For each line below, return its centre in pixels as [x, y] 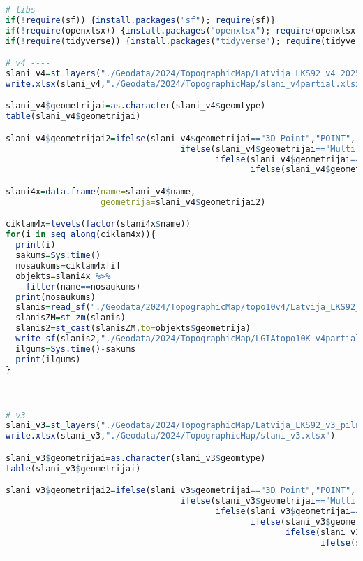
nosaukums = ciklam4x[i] [68, 265]
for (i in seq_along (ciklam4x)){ [81, 235]
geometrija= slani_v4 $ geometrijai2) [183, 202]
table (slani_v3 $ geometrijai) [73, 468]
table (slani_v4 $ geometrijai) [73, 116]
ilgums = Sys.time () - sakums [76, 349]
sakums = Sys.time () [58, 256]
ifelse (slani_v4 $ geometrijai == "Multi [268, 149]
